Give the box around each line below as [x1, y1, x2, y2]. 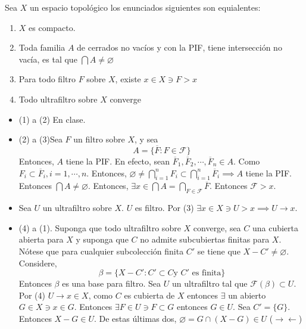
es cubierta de [124, 288, 175, 301]
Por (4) [18, 288, 45, 301]
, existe [115, 73, 141, 85]
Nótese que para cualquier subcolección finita [18, 244, 184, 257]
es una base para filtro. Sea [62, 277, 161, 290]
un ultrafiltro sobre [42, 201, 112, 214]
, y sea [135, 133, 158, 145]
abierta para [18, 233, 64, 246]
